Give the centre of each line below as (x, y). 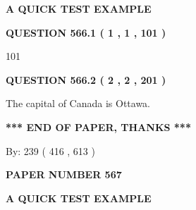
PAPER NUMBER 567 (64, 174)
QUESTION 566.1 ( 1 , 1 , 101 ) (86, 32)
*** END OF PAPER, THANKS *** (98, 126)
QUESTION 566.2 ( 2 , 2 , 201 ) (86, 79)
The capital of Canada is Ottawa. (78, 103)
